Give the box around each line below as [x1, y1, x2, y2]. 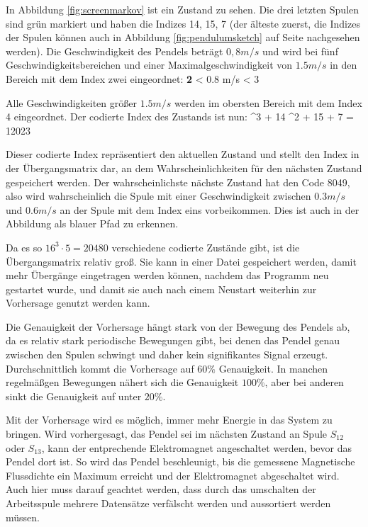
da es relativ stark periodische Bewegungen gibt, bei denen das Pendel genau [6, 333, 340, 348]
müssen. [6, 509, 40, 524]
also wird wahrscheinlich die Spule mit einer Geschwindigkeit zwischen [6, 188, 311, 203]
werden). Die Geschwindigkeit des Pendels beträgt [6, 43, 223, 58]
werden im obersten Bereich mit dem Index [174, 95, 362, 110]
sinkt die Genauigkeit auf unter [6, 388, 142, 403]
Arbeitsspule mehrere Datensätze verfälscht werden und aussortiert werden [6, 496, 331, 510]
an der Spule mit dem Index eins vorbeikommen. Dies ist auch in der [60, 202, 359, 217]
